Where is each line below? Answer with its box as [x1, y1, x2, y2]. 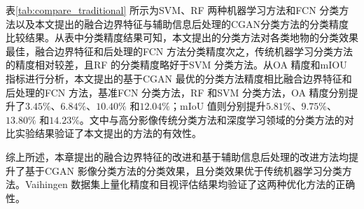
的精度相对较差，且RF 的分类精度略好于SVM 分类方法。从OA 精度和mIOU [6, 57, 347, 72]
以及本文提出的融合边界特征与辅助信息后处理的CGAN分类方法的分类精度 [15, 16, 349, 31]
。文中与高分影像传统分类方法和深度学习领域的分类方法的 [79, 112, 344, 127]
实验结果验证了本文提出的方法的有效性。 [15, 126, 202, 140]
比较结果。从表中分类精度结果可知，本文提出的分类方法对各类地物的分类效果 [6, 30, 358, 45]
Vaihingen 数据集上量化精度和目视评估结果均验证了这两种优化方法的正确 [24, 177, 356, 192]
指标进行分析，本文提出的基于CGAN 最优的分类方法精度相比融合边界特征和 [6, 71, 352, 85]
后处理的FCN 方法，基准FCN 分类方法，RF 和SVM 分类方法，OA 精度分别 [6, 85, 349, 99]
